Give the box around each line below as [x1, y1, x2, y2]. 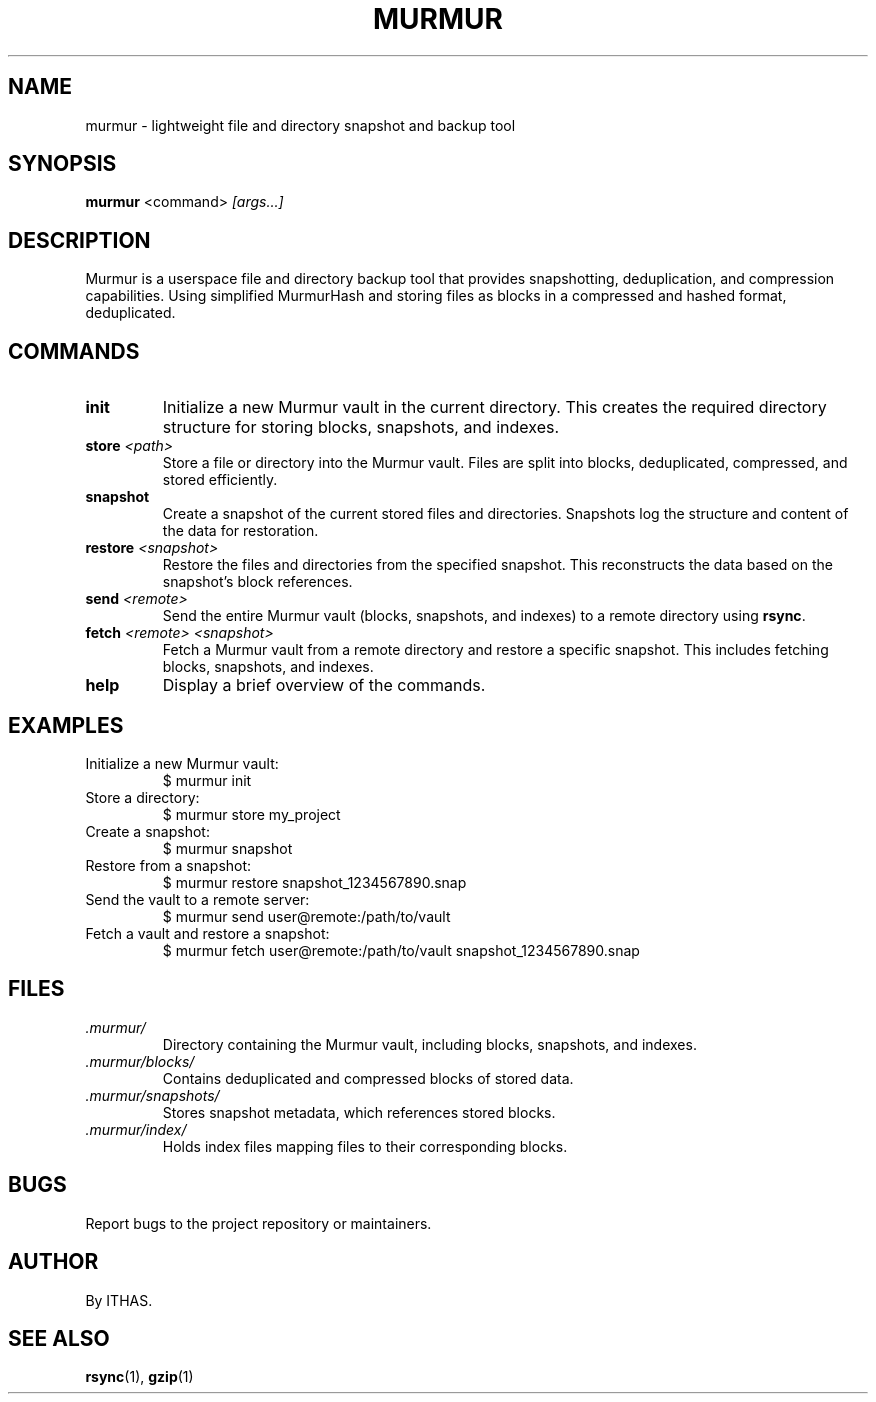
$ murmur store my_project [162, 805, 341, 823]
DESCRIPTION [8, 227, 151, 253]
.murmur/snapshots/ [85, 1086, 220, 1104]
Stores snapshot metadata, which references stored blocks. [162, 1103, 556, 1121]
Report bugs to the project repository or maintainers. [85, 1214, 432, 1232]
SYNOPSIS [8, 151, 117, 177]
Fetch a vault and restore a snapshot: [85, 924, 330, 942]
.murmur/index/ [85, 1120, 187, 1138]
